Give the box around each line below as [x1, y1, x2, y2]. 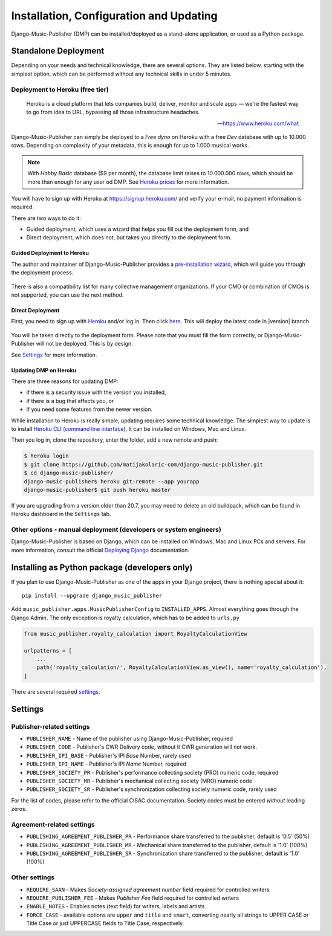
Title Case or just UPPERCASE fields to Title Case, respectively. [26, 920, 184, 927]
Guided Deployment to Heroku [11, 250, 89, 257]
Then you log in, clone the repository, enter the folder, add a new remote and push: [11, 436, 218, 444]
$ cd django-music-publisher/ [24, 470, 114, 477]
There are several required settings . [11, 688, 100, 695]
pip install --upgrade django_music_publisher [22, 592, 163, 599]
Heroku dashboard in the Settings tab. [11, 511, 111, 518]
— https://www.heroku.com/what [217, 120, 299, 127]
